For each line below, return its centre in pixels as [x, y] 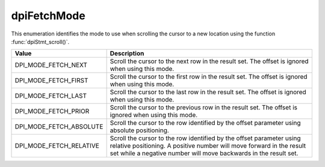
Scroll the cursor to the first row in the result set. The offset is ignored [209, 77]
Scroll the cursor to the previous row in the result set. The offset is [204, 108]
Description [127, 53]
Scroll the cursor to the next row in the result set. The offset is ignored [209, 61]
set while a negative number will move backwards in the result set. [204, 153]
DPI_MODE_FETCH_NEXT [51, 65]
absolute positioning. [140, 130]
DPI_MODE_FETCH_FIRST [51, 80]
